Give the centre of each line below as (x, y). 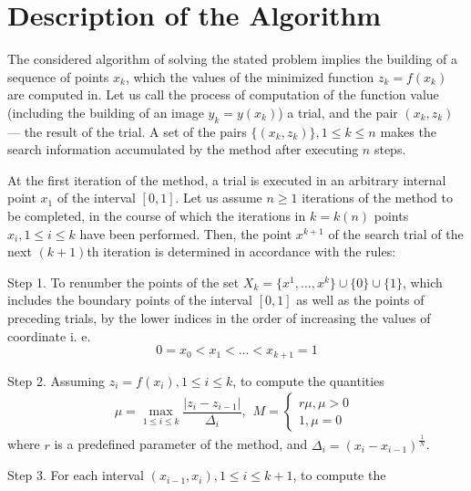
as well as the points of (360, 300)
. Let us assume (219, 198)
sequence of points (58, 76)
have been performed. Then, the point (186, 233)
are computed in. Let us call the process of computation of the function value (223, 94)
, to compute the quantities (308, 380)
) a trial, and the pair (338, 112)
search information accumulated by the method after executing (183, 149)
